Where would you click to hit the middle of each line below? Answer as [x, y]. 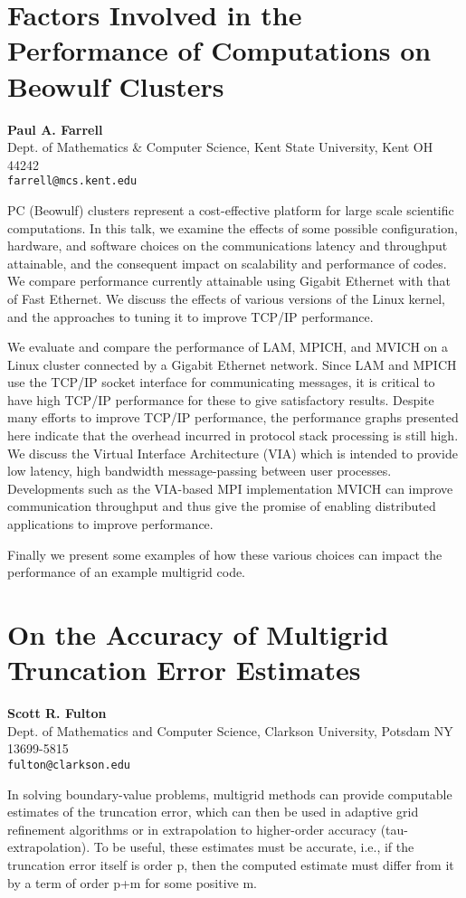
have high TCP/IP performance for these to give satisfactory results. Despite [221, 399]
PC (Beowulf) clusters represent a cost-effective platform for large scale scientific [231, 209]
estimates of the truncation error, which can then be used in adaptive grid [213, 812]
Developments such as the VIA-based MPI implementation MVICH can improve [230, 488]
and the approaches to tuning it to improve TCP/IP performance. [190, 316]
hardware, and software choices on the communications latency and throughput [228, 246]
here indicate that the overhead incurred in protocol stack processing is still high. [233, 435]
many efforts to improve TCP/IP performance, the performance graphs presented [233, 417]
